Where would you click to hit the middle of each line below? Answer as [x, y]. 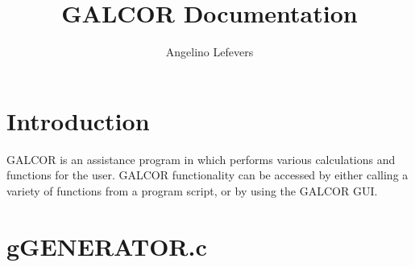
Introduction [78, 120]
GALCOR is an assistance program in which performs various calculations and [201, 159]
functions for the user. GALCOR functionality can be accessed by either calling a [207, 175]
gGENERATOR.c [107, 246]
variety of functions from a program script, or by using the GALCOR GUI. [192, 190]
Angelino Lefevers [210, 52]
